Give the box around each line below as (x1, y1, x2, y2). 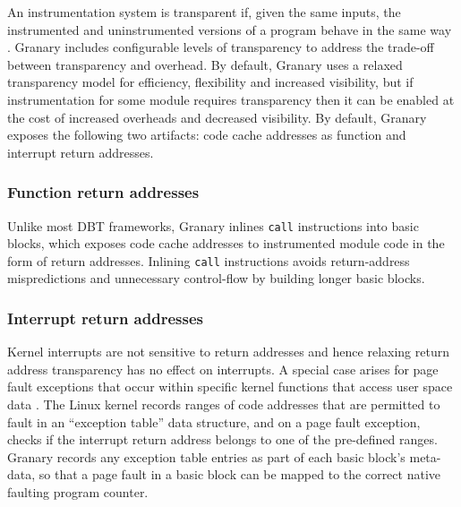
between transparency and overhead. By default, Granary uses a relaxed (7, 55, 403, 73)
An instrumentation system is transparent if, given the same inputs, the (7, 3, 401, 21)
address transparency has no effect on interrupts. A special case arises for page (7, 359, 439, 378)
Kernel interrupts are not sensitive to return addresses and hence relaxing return (7, 342, 449, 361)
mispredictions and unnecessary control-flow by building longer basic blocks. (7, 269, 425, 288)
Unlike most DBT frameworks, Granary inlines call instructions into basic (7, 216, 419, 235)
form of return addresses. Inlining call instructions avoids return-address (7, 251, 410, 270)
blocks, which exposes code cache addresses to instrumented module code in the (7, 234, 445, 253)
